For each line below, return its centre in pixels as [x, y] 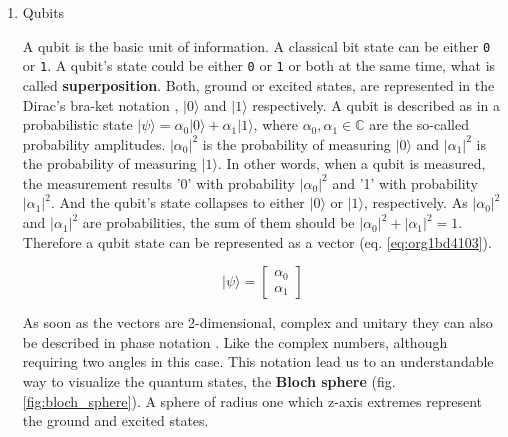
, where [275, 124]
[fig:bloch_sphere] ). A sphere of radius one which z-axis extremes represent [252, 400]
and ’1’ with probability [405, 182]
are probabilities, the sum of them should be [218, 222]
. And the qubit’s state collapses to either [177, 202]
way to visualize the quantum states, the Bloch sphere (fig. [209, 381]
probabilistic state [77, 124]
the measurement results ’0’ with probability [158, 182]
